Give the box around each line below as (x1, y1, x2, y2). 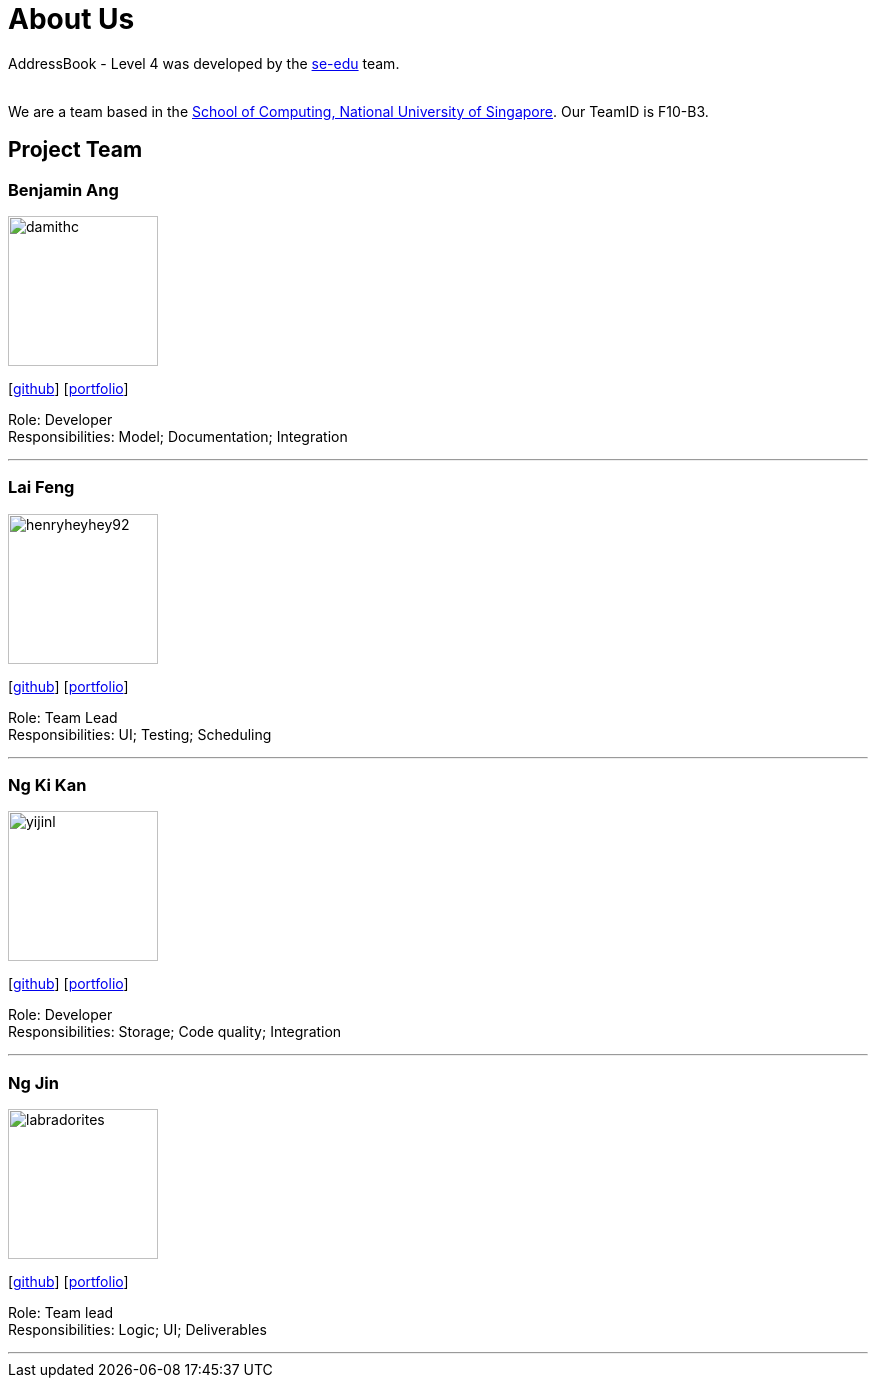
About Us (8, 2, 135, 36)
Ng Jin (8, 1072, 59, 1093)
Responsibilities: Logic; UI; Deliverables (8, 1321, 267, 1339)
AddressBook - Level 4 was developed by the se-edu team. (8, 54, 400, 72)
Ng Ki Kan (8, 775, 87, 796)
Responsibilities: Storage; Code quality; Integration (8, 1023, 342, 1041)
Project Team (8, 137, 143, 163)
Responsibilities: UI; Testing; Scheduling (8, 725, 272, 743)
